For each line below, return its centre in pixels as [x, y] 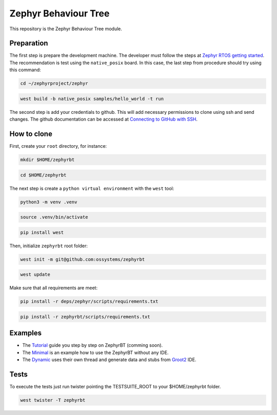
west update [35, 275]
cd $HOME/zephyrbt [43, 175]
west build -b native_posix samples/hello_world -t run [92, 98]
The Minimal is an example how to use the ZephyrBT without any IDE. [95, 352]
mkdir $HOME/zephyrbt [47, 160]
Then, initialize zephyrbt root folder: [49, 246]
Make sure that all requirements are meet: [53, 288]
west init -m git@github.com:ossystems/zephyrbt [83, 259]
